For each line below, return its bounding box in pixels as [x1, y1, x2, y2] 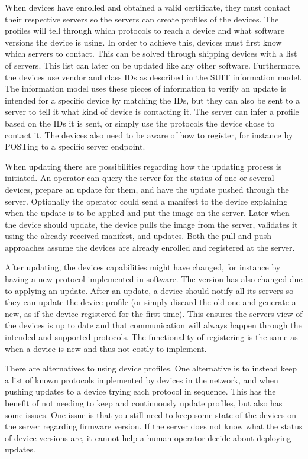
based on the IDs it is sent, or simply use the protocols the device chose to [5, 117, 275, 129]
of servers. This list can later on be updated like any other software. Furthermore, [5, 59, 301, 71]
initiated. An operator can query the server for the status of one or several [5, 172, 274, 184]
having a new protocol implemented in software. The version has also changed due [5, 273, 303, 285]
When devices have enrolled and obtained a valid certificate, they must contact [5, 1, 291, 13]
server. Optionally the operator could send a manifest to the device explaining [5, 195, 288, 207]
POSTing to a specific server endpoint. [5, 140, 145, 153]
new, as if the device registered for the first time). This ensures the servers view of [5, 307, 303, 319]
